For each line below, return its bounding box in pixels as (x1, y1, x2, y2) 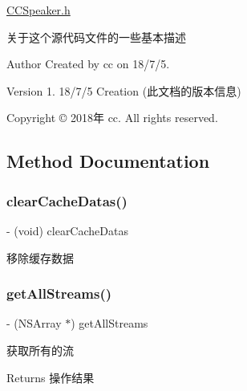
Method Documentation (6, 149, 210, 173)
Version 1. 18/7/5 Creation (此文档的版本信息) (6, 82, 241, 99)
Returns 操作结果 (6, 369, 95, 385)
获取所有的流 (6, 341, 74, 358)
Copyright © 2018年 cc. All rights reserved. (6, 109, 218, 126)
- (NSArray (6, 315, 62, 332)
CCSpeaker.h (6, 2, 71, 18)
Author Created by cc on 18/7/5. (6, 55, 170, 72)
